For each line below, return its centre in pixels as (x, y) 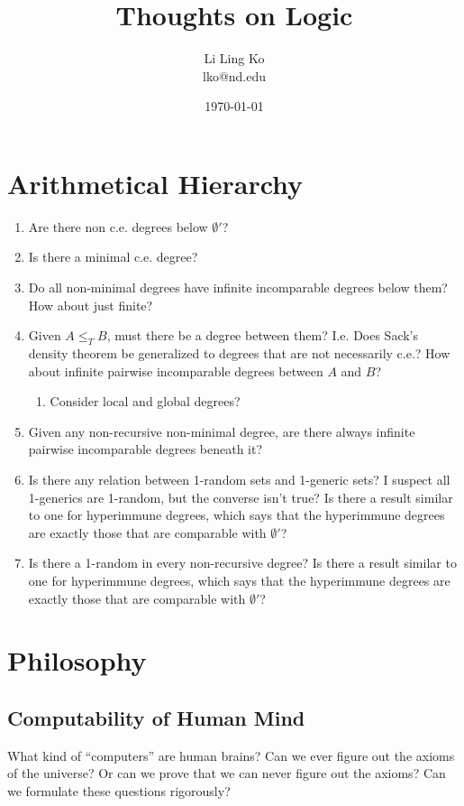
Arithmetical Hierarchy (155, 183)
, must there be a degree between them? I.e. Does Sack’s (263, 335)
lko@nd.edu (234, 75)
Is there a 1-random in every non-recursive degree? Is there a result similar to (242, 563)
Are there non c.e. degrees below (118, 226)
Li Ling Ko (234, 58)
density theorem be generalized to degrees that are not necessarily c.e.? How (239, 353)
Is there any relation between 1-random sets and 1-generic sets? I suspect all (239, 479)
